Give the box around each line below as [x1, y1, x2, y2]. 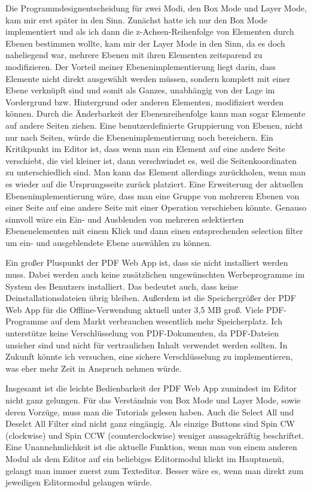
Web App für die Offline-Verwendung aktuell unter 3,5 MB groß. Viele [5, 303, 264, 315]
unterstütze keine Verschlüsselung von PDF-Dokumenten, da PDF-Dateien [5, 327, 279, 339]
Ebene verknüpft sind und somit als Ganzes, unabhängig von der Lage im [5, 84, 275, 96]
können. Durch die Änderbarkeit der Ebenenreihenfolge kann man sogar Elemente [5, 107, 306, 120]
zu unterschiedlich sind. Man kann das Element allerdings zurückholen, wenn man [5, 166, 306, 178]
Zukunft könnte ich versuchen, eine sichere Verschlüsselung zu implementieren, [5, 350, 293, 363]
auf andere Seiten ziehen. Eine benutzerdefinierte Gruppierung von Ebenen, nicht [5, 119, 303, 131]
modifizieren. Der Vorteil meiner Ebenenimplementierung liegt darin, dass [5, 60, 276, 72]
